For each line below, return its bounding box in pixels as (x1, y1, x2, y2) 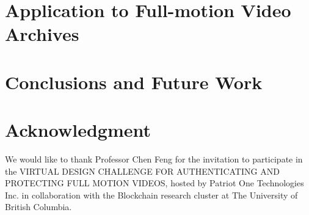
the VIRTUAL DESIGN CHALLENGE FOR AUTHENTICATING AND (5, 164, 280, 177)
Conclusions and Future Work (5, 69, 263, 94)
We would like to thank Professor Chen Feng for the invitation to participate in (5, 153, 303, 166)
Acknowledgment (5, 117, 151, 142)
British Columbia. (5, 200, 72, 213)
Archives (5, 21, 79, 46)
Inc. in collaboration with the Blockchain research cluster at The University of (5, 188, 298, 201)
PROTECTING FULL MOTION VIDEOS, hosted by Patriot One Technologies (5, 177, 304, 189)
